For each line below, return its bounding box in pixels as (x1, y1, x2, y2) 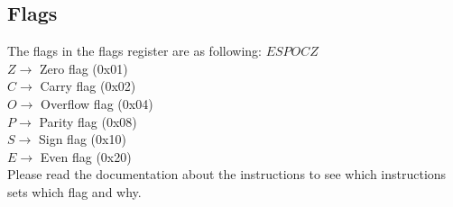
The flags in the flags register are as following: (7, 41, 262, 60)
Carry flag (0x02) (40, 76, 136, 95)
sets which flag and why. (7, 182, 142, 201)
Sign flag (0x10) (38, 130, 126, 148)
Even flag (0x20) (40, 147, 132, 166)
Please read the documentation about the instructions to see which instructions (7, 165, 447, 184)
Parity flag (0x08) (39, 112, 137, 130)
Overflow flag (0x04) (41, 94, 153, 112)
